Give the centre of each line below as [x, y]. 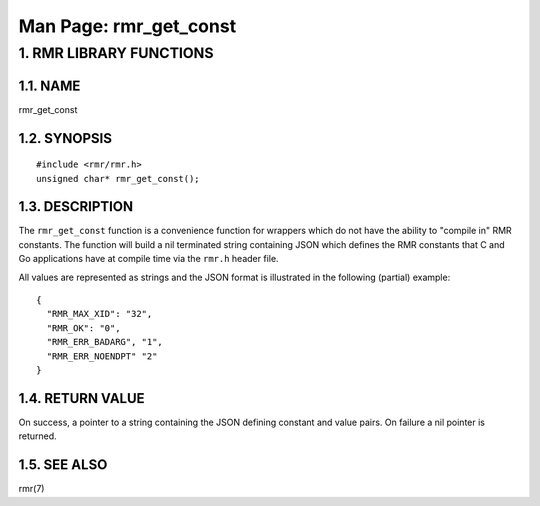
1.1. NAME [49, 85]
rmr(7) [31, 489]
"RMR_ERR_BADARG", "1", [105, 342]
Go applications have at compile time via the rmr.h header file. [148, 259]
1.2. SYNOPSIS [65, 138]
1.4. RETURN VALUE [81, 398]
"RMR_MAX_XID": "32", [99, 314]
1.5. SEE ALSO [63, 465]
